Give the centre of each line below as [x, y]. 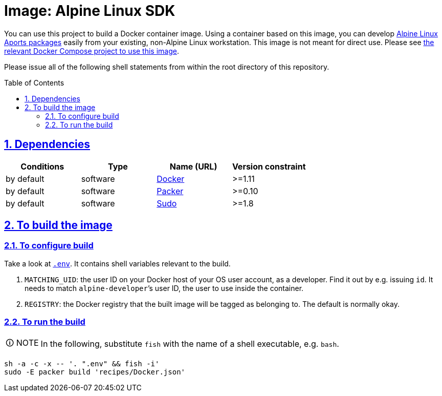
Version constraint [269, 166]
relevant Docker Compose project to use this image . [92, 51]
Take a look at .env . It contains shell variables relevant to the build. [117, 263]
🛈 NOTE [22, 342]
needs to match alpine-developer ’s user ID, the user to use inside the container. [164, 288]
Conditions [42, 166]
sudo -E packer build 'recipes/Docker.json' [95, 372]
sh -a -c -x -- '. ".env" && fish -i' [82, 363]
